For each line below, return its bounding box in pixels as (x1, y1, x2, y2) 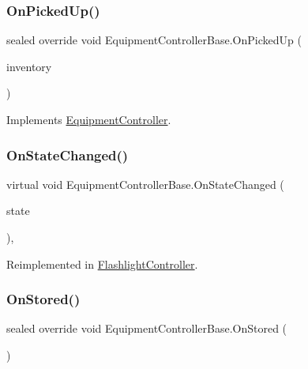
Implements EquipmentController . (6, 111, 171, 127)
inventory (6, 58, 52, 74)
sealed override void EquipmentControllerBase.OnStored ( (6, 320, 287, 337)
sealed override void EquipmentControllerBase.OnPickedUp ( (6, 32, 302, 48)
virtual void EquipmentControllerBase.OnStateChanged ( (6, 175, 284, 192)
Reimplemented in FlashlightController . (6, 255, 198, 272)
